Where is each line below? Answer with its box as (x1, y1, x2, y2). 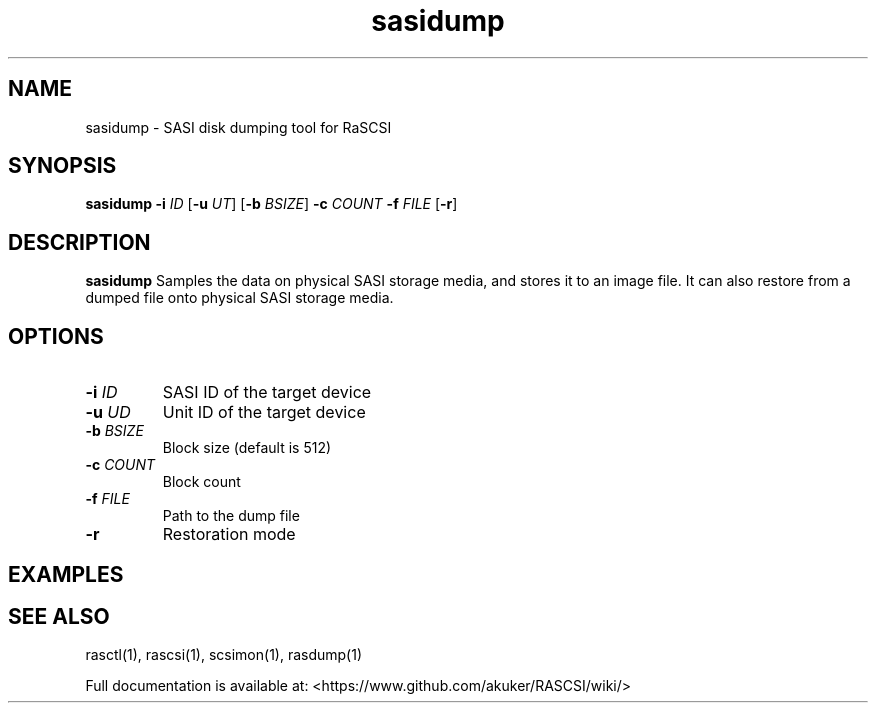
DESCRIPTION (8, 229, 151, 255)
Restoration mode (162, 524, 296, 545)
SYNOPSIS (8, 153, 117, 179)
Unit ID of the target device (162, 402, 366, 423)
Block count (162, 473, 241, 491)
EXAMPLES (8, 561, 124, 587)
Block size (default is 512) (162, 439, 332, 457)
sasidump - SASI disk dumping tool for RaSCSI (85, 118, 392, 136)
